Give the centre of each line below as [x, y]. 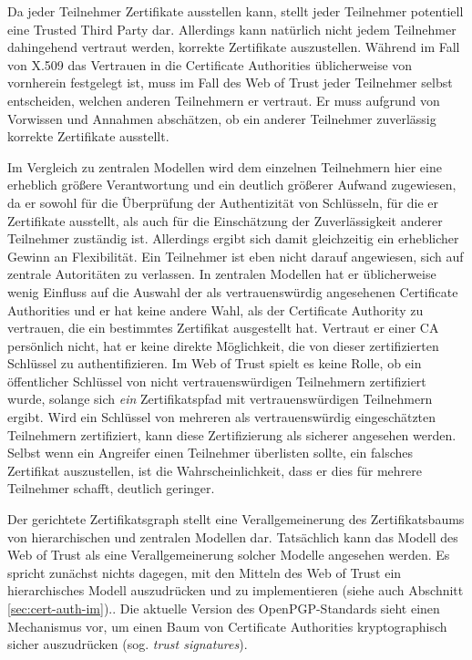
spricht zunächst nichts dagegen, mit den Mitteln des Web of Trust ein [205, 572]
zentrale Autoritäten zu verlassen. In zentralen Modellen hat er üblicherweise [222, 274]
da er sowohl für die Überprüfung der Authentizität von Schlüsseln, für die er [223, 202]
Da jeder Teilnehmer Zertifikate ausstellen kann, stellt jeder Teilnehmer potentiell [236, 11]
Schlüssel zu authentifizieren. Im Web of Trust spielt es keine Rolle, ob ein [215, 363]
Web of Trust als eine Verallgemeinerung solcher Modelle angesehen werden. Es [229, 555]
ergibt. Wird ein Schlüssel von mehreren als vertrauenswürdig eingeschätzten [222, 417]
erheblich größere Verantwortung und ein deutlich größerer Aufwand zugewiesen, [232, 185]
